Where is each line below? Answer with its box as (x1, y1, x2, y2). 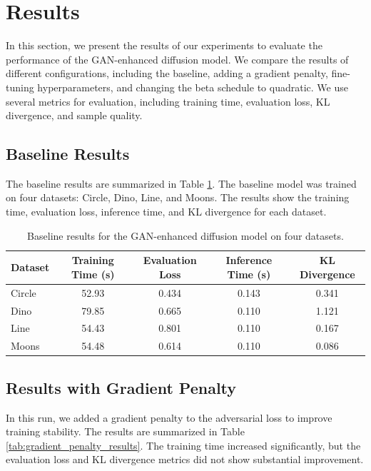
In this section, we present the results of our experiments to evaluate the (6, 38, 322, 53)
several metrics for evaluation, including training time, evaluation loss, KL (6, 93, 330, 108)
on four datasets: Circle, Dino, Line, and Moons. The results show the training (6, 190, 350, 205)
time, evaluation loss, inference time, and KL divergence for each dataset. (6, 204, 327, 219)
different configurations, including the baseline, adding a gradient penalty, (6, 66, 328, 81)
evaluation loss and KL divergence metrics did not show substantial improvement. (6, 452, 364, 467)
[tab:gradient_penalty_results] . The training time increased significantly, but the (6, 437, 361, 452)
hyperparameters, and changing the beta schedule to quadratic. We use (37, 79, 348, 94)
